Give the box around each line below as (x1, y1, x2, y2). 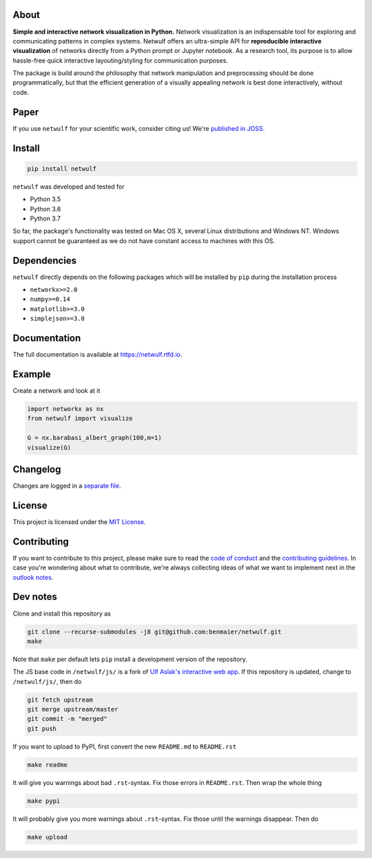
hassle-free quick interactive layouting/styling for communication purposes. (12, 56, 229, 65)
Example (12, 368, 51, 380)
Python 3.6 (30, 205, 61, 213)
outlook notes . (12, 573, 54, 581)
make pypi (27, 797, 61, 805)
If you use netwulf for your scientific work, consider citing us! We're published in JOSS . (12, 124, 265, 132)
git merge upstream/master (27, 706, 118, 713)
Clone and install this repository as (12, 609, 112, 618)
